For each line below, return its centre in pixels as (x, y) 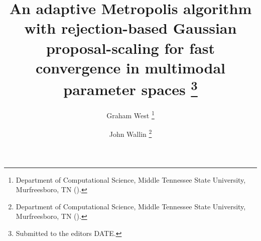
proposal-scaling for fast (130, 48)
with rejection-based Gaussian (130, 28)
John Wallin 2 (130, 133)
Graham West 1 (130, 114)
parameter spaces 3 (130, 88)
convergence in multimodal (130, 67)
